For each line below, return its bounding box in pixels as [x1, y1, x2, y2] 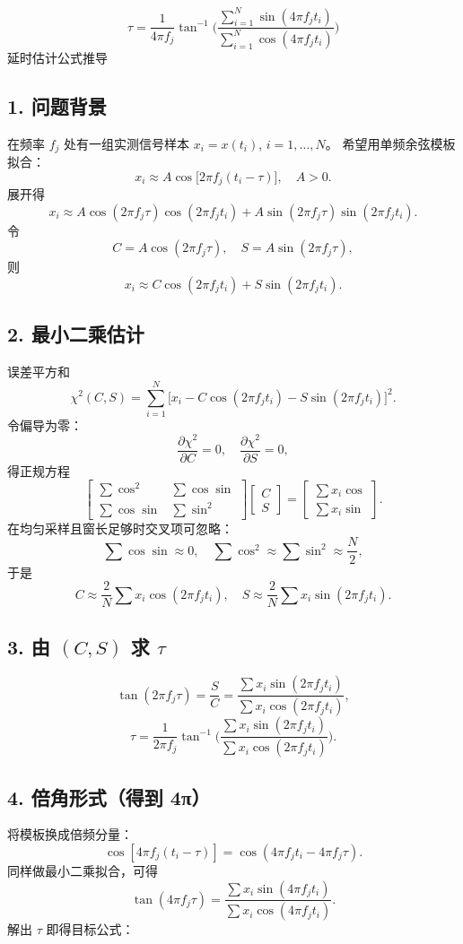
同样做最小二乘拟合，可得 [7, 861, 158, 879]
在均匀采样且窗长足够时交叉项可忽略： [7, 518, 233, 537]
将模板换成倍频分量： [7, 825, 133, 844]
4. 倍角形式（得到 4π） [7, 783, 211, 810]
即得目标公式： [46, 920, 135, 939]
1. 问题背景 [7, 91, 107, 119]
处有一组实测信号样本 [64, 134, 190, 152]
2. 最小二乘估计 [7, 320, 144, 348]
